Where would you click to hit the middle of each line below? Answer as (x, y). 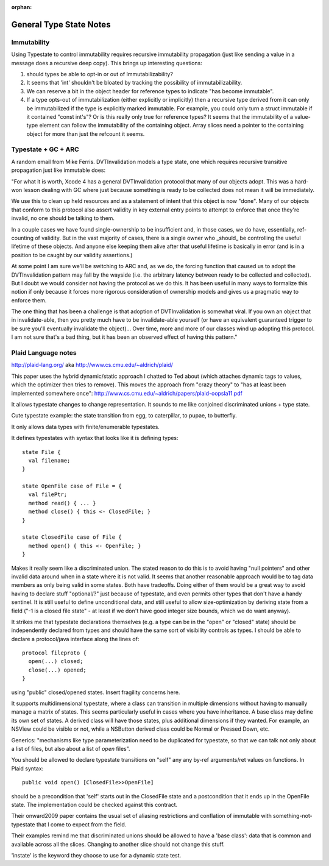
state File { (41, 452)
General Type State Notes (61, 24)
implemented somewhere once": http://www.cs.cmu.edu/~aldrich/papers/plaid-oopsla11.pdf (127, 393)
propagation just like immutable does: (58, 170)
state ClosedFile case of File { (72, 537)
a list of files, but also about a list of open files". (71, 749)
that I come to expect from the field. (81, 824)
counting (22, 238)
